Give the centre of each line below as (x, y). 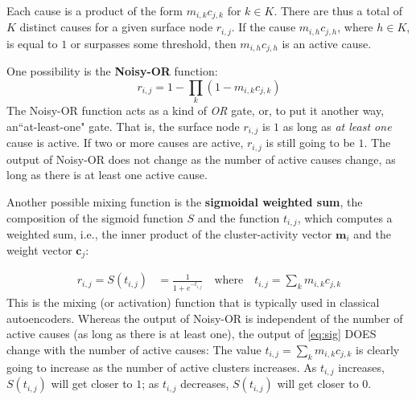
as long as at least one (337, 126)
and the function (239, 217)
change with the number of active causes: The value (134, 349)
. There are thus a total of (338, 10)
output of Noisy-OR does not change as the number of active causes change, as (201, 159)
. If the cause (264, 27)
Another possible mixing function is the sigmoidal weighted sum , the (185, 201)
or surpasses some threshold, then (153, 43)
